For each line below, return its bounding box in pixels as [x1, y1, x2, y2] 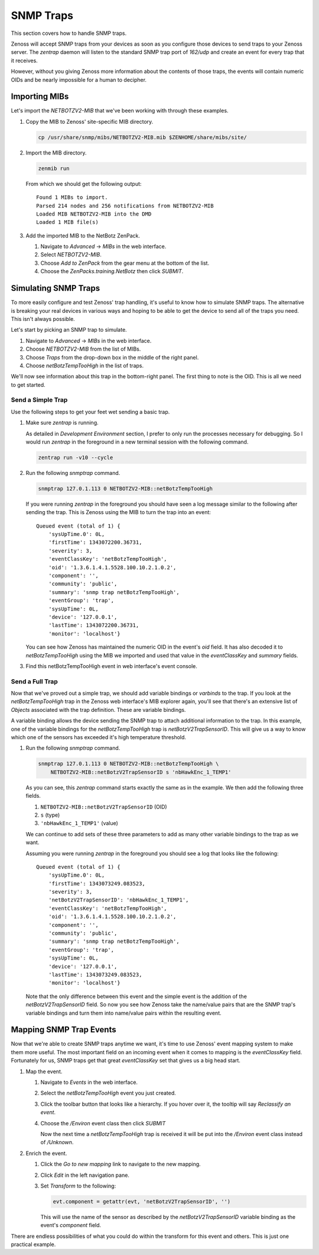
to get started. [11, 381, 45, 388]
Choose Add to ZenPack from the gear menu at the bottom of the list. [40, 259, 210, 267]
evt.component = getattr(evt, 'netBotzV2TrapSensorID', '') [53, 1198, 231, 1205]
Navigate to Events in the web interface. [40, 1079, 138, 1086]
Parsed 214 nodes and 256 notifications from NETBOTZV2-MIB [36, 202, 214, 209]
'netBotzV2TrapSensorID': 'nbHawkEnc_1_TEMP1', [48, 897, 189, 903]
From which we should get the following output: [25, 180, 142, 187]
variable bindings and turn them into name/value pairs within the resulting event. [25, 1009, 222, 1016]
